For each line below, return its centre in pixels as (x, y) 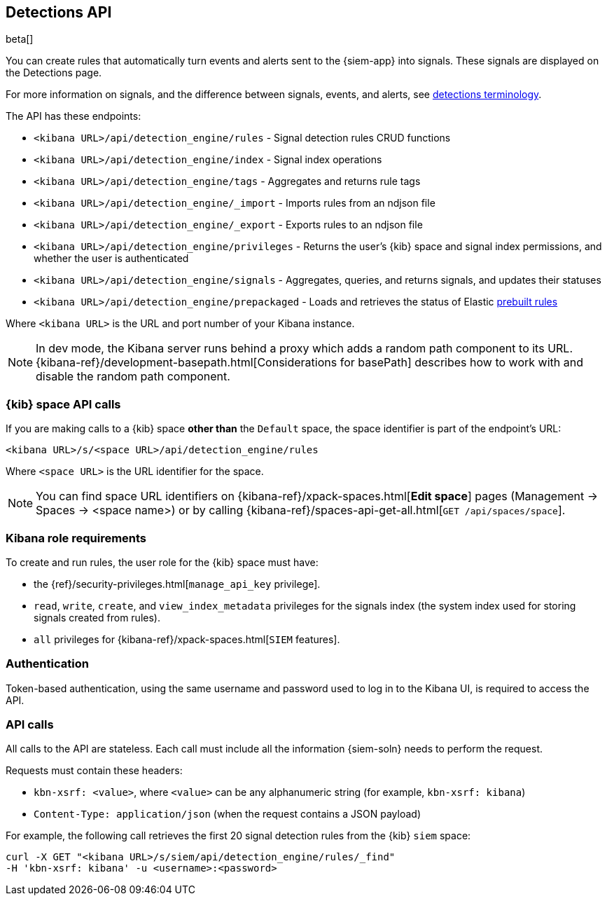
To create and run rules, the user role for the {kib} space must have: (162, 562)
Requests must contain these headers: (94, 771)
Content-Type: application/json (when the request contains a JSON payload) (227, 814)
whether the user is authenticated (111, 259)
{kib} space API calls (63, 404)
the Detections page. (54, 73)
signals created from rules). (97, 617)
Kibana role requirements (76, 538)
